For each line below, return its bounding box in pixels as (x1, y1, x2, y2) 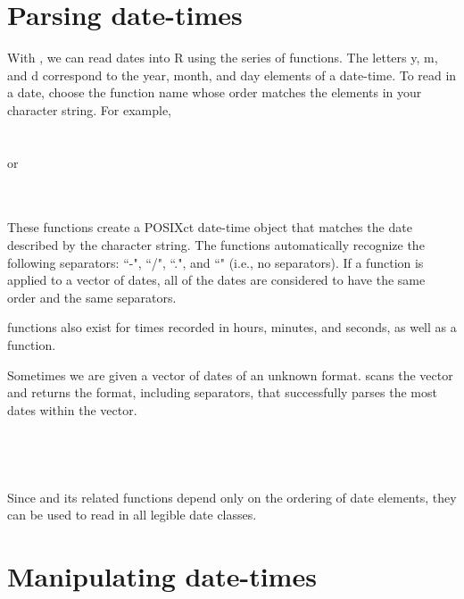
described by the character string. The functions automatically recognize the (7, 236, 425, 254)
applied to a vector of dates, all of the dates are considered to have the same (7, 270, 426, 289)
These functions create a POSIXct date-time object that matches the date (7, 218, 412, 237)
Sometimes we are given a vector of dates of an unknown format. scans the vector (7, 365, 453, 384)
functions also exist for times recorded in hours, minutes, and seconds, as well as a (7, 318, 457, 337)
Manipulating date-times (7, 558, 317, 595)
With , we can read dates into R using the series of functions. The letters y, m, (7, 48, 438, 67)
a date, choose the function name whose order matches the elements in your (7, 83, 422, 102)
